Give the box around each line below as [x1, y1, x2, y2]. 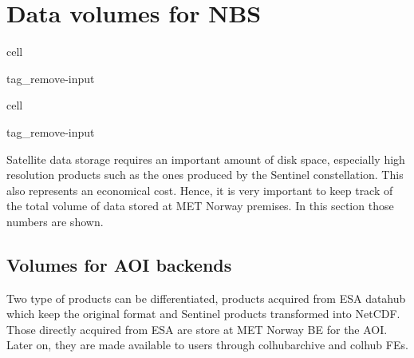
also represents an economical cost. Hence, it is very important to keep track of [6, 181, 393, 198]
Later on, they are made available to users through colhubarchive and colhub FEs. [6, 336, 408, 353]
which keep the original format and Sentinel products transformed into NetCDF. [6, 305, 400, 322]
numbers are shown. [6, 213, 104, 229]
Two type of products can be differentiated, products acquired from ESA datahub [6, 289, 406, 306]
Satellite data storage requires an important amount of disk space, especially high [6, 150, 405, 167]
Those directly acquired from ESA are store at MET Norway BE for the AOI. [6, 320, 388, 337]
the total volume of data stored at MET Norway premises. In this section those [6, 197, 394, 214]
